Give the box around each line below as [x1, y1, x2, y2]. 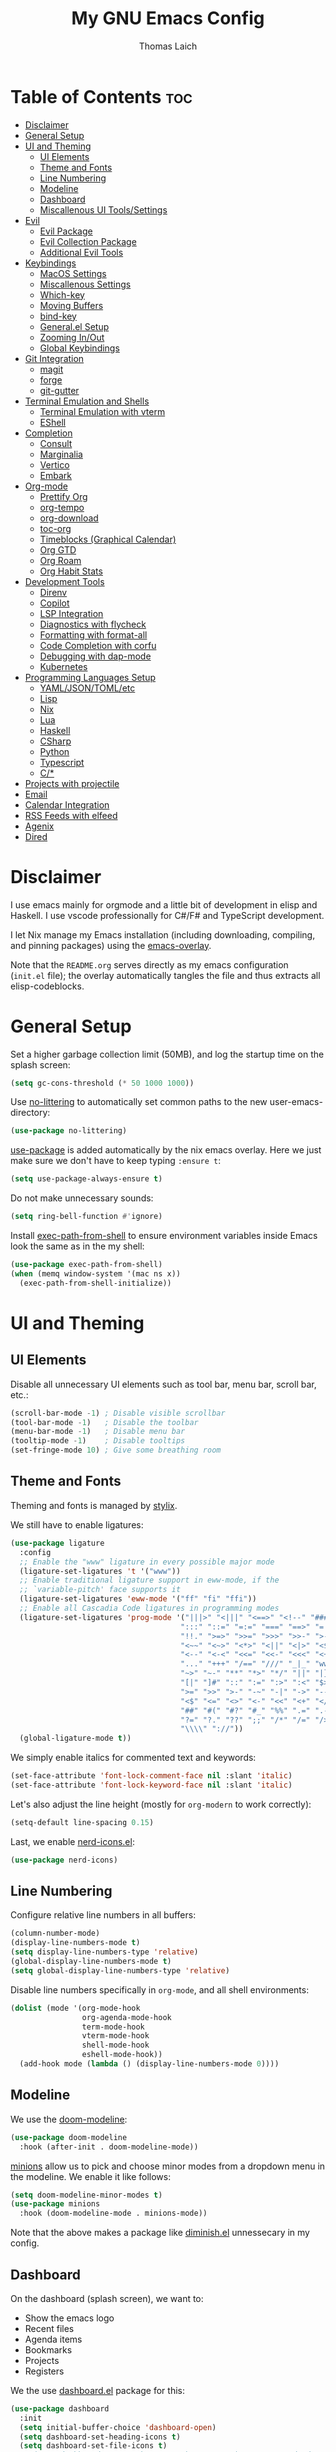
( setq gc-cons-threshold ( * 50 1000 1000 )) [10, 1078, 195, 1088]
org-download [39, 512, 99, 524]
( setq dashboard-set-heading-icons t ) [19, 2432, 182, 2442]
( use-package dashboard [10, 2403, 110, 2414]
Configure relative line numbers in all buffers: [10, 1909, 197, 1921]
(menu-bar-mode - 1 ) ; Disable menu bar [10, 1427, 186, 1437]
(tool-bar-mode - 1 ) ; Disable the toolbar [10, 1417, 199, 1427]
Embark [39, 469, 73, 481]
